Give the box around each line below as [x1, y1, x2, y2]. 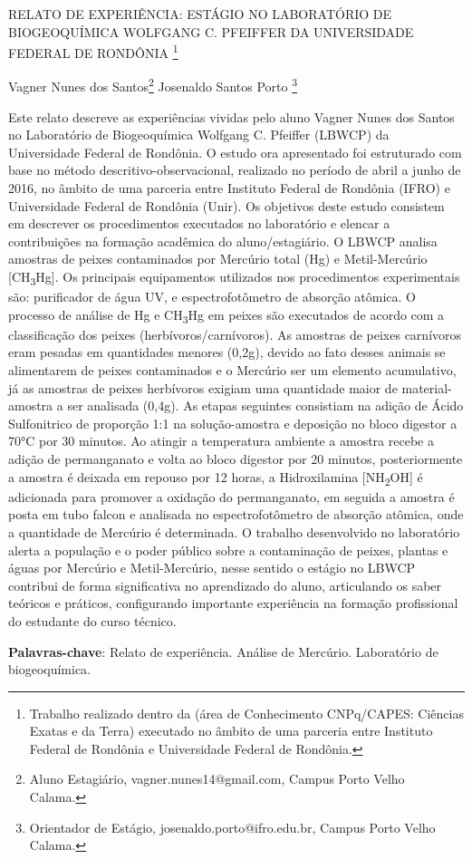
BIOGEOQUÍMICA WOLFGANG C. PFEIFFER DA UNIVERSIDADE [8, 22, 414, 41]
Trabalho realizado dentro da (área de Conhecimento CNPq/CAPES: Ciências [29, 703, 464, 722]
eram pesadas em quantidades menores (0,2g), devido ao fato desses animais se [8, 343, 446, 362]
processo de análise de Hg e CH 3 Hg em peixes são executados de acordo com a [8, 304, 445, 326]
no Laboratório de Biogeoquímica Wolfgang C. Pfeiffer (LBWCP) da [8, 125, 390, 144]
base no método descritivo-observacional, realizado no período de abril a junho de [8, 160, 461, 179]
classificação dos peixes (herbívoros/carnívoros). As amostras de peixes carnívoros [8, 324, 462, 343]
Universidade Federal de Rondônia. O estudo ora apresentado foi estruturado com [8, 142, 462, 161]
